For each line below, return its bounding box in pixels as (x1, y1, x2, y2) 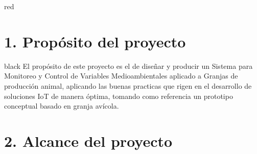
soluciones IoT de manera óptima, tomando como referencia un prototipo (4, 90, 233, 101)
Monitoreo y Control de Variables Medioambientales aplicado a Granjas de (4, 70, 238, 81)
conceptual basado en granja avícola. (4, 100, 119, 111)
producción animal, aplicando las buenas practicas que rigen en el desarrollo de (4, 80, 252, 91)
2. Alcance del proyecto (4, 130, 173, 151)
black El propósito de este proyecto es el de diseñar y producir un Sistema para (4, 60, 253, 71)
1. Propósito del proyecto (4, 31, 186, 52)
